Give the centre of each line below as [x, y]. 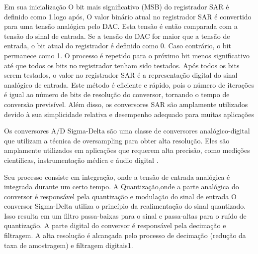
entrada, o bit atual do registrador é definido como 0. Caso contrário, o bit [118, 46]
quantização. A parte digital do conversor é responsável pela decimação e [115, 225]
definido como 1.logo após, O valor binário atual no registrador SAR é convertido [128, 16]
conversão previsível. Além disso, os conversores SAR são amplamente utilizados [126, 104]
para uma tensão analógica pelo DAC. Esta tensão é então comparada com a [121, 26]
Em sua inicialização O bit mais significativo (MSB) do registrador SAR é [117, 6]
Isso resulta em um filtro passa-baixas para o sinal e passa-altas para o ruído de [125, 215]
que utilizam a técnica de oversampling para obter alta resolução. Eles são [117, 140]
